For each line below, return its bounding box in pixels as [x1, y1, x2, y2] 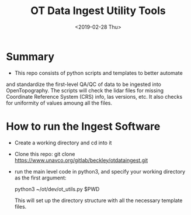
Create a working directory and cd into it [14, 139, 112, 146]
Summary [6, 50, 54, 63]
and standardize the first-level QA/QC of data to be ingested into [6, 81, 162, 88]
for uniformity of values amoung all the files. [6, 99, 113, 106]
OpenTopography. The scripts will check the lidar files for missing [6, 86, 164, 94]
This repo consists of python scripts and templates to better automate [14, 69, 183, 77]
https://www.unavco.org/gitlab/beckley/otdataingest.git [14, 157, 148, 164]
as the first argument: [14, 174, 67, 181]
